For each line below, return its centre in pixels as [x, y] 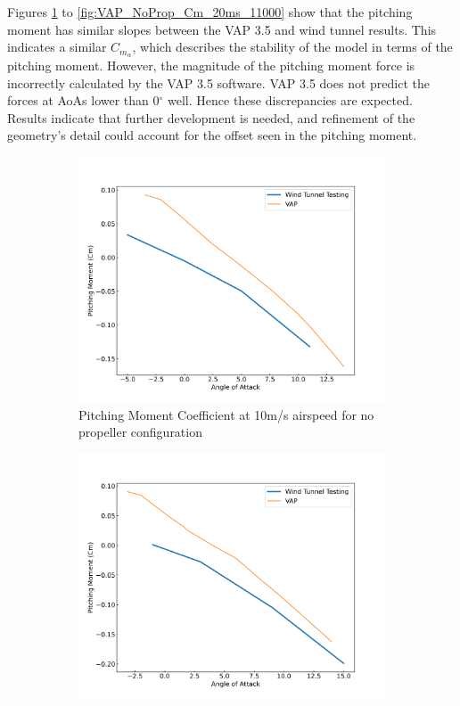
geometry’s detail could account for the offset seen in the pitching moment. [212, 135]
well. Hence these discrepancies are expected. [290, 100]
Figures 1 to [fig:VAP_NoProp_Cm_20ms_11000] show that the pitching [210, 12]
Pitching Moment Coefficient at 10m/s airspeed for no [226, 414]
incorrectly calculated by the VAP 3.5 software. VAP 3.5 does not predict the [218, 82]
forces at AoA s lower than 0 [83, 100]
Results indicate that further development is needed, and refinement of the [211, 117]
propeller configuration [140, 432]
